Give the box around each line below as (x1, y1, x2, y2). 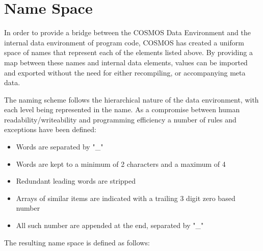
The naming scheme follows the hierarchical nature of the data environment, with (4, 94, 259, 105)
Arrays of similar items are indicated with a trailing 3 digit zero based (16, 192, 235, 203)
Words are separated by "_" (16, 141, 103, 152)
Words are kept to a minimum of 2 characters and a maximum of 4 (16, 158, 226, 169)
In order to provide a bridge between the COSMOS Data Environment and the (4, 27, 251, 38)
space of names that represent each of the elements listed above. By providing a (4, 47, 253, 58)
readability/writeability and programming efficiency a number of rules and (4, 114, 236, 124)
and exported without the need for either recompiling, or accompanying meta (4, 67, 246, 78)
